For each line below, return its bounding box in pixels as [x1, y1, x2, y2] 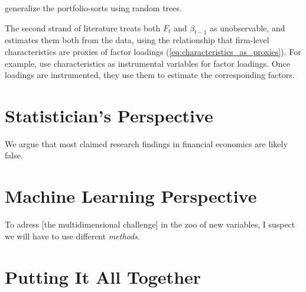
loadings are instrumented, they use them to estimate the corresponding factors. [5, 69, 295, 81]
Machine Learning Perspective [5, 184, 257, 208]
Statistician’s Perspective [5, 103, 213, 127]
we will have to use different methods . [5, 229, 140, 242]
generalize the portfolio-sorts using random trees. [5, 2, 182, 14]
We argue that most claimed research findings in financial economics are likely [5, 137, 288, 150]
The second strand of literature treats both [5, 21, 161, 34]
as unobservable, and [210, 21, 285, 34]
